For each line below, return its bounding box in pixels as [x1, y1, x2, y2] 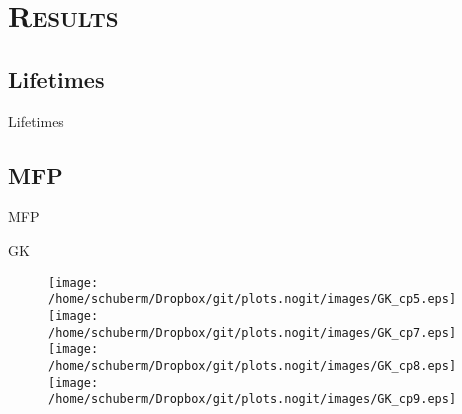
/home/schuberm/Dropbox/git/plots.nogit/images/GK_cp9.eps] [48, 392, 457, 407]
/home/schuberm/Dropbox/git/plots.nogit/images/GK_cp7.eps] [48, 325, 457, 340]
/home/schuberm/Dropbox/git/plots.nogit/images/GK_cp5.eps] [48, 292, 457, 307]
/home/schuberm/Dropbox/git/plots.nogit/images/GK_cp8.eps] [48, 358, 457, 373]
